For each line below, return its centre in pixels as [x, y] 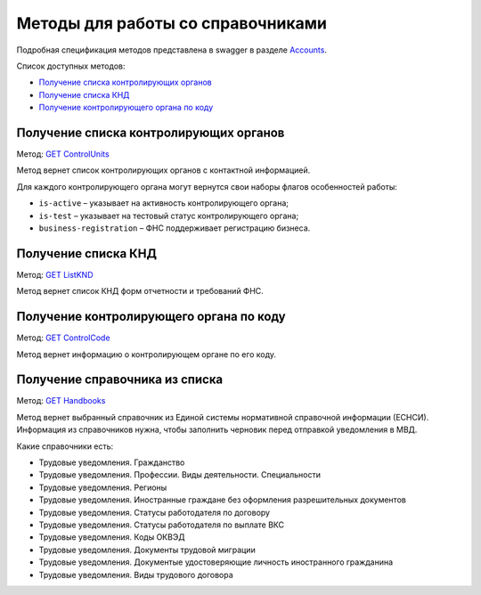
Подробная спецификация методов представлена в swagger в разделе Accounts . [171, 50]
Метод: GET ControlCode [63, 338]
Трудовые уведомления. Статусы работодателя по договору [155, 512]
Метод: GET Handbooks [61, 401]
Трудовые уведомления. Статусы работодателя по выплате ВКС [162, 525]
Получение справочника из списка [120, 380]
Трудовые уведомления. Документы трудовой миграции [147, 550]
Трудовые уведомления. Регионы [103, 487]
